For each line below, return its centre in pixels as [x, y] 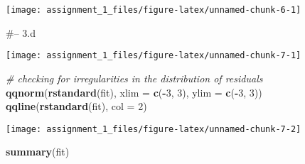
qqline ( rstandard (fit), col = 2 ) [76, 106]
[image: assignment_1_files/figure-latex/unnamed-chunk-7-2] [154, 129]
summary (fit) [38, 152]
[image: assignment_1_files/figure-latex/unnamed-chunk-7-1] [154, 56]
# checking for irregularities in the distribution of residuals [134, 78]
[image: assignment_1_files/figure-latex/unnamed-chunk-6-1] [154, 10]
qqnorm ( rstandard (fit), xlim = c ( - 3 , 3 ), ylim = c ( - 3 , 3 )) [134, 92]
